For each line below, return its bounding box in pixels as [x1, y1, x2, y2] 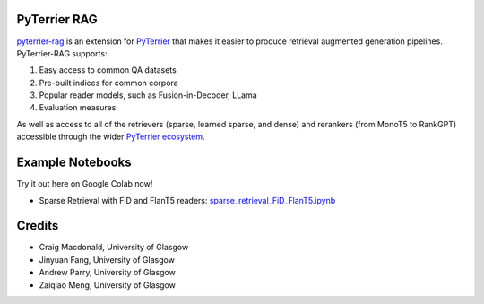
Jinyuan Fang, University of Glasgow [39, 254, 175, 265]
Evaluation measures [39, 102, 117, 113]
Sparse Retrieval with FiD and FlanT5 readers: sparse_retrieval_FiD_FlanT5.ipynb [39, 195, 336, 205]
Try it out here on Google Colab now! [16, 178, 153, 189]
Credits [16, 218, 59, 233]
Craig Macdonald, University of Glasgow [39, 242, 189, 253]
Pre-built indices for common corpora [39, 77, 178, 88]
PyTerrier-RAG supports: [16, 48, 108, 58]
